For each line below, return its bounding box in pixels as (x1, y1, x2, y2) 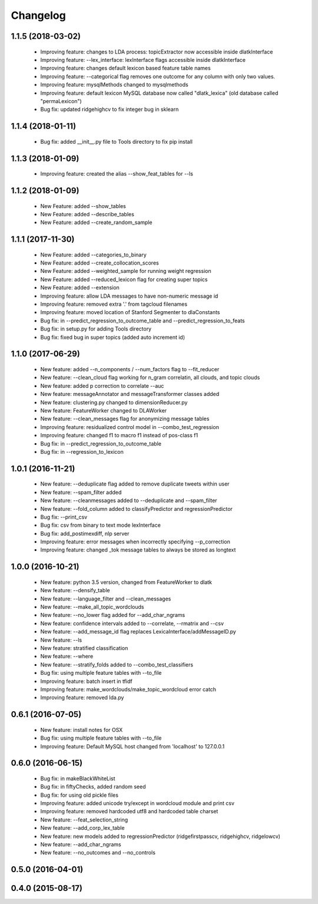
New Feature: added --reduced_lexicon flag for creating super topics (40, 276, 208, 283)
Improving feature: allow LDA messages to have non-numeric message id (40, 292, 218, 299)
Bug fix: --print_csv (40, 513, 88, 520)
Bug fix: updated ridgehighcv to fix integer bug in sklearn (40, 106, 179, 113)
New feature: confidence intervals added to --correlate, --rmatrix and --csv (40, 619, 224, 627)
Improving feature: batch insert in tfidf (40, 678, 132, 685)
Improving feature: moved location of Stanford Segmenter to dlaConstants (40, 309, 220, 316)
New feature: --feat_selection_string (40, 816, 128, 823)
